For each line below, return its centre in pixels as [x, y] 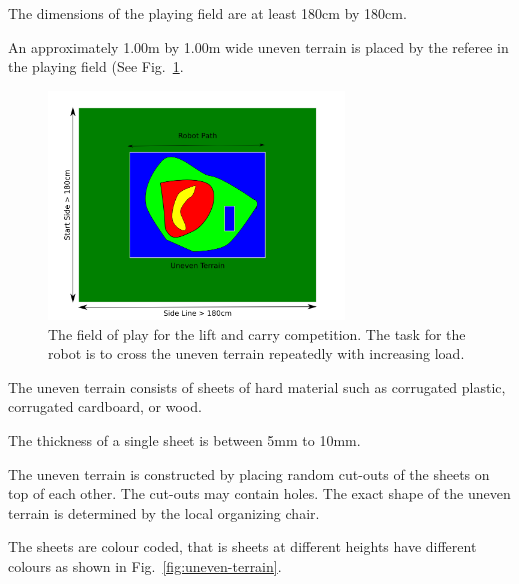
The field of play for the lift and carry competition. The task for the [257, 333]
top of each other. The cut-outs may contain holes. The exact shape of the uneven [259, 493]
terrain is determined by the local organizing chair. [164, 512]
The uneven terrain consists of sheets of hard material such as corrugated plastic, [257, 386]
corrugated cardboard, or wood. [105, 406]
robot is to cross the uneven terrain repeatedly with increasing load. [256, 353]
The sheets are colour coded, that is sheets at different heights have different [242, 546]
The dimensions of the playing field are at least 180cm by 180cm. [207, 13]
